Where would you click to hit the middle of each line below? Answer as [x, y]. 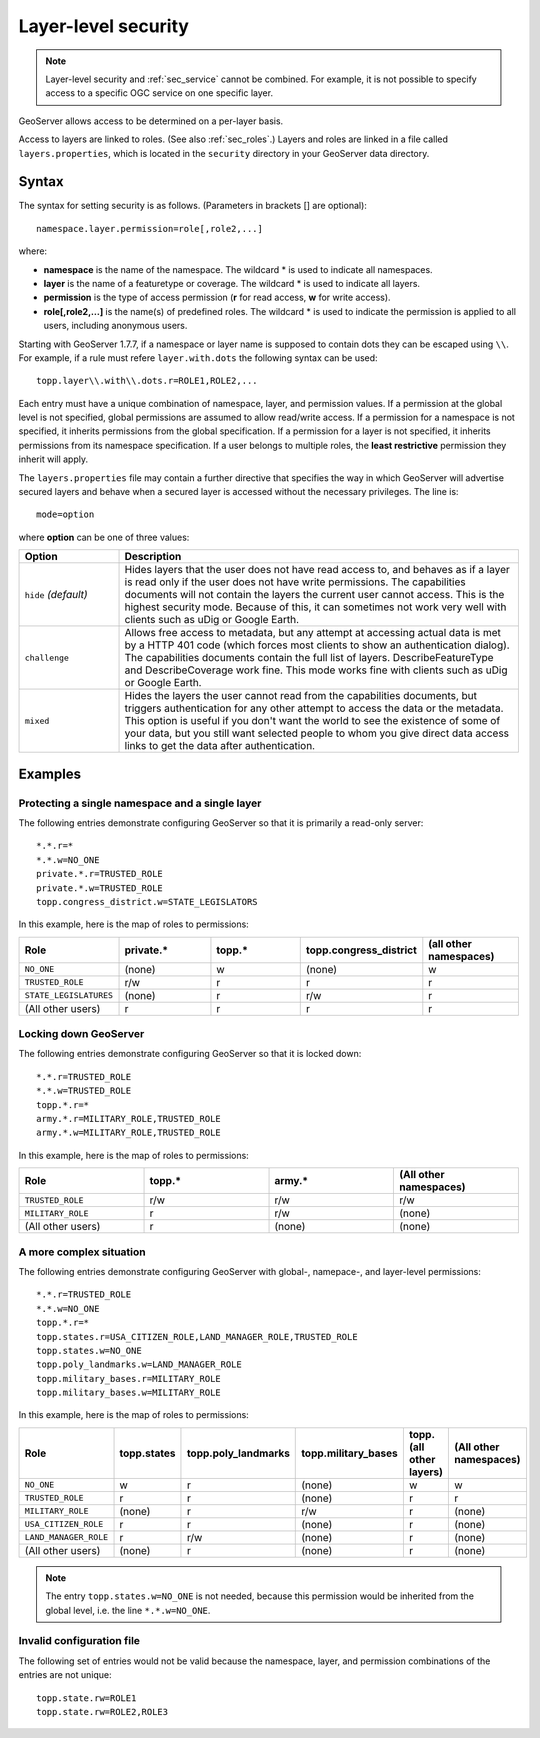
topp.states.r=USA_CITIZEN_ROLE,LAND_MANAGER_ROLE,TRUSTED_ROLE [197, 1336]
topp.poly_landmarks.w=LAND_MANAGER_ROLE [139, 1364]
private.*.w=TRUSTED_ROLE [100, 888]
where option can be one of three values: [104, 537]
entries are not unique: [65, 1675]
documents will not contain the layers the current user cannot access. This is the [314, 595]
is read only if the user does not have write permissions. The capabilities [295, 582]
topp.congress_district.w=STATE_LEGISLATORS [147, 901]
